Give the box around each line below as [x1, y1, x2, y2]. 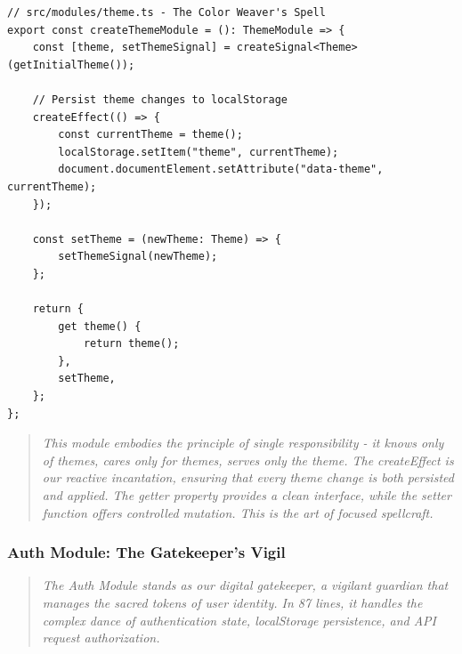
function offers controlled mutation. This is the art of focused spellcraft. [42, 503, 434, 521]
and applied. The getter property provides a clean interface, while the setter [42, 486, 451, 505]
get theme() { [58, 319, 142, 333]
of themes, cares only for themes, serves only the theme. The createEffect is [42, 450, 454, 469]
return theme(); [83, 337, 180, 351]
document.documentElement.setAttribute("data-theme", [58, 163, 384, 176]
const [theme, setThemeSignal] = [32, 41, 231, 54]
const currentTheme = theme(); [58, 128, 243, 141]
